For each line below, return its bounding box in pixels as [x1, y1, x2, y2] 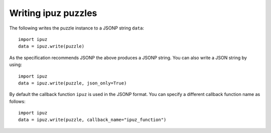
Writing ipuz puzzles [9, 7, 97, 18]
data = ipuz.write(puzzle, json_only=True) [18, 80, 127, 86]
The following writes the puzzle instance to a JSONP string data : [9, 25, 145, 31]
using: [9, 61, 22, 67]
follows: [9, 98, 26, 104]
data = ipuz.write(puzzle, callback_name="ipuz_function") [18, 117, 167, 122]
